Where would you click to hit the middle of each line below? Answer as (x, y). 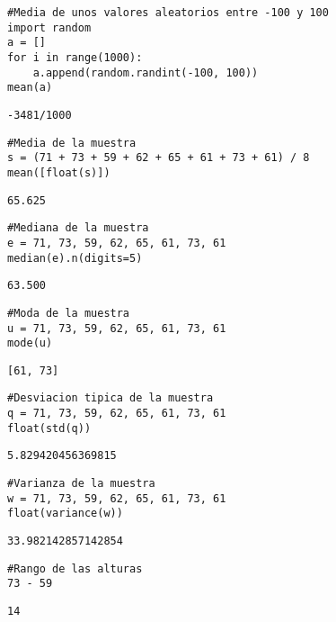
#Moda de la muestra (69, 313)
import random (49, 27)
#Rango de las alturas (75, 568)
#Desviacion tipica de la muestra (111, 398)
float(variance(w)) (65, 514)
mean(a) (30, 88)
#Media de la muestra (72, 143)
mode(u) (30, 343)
